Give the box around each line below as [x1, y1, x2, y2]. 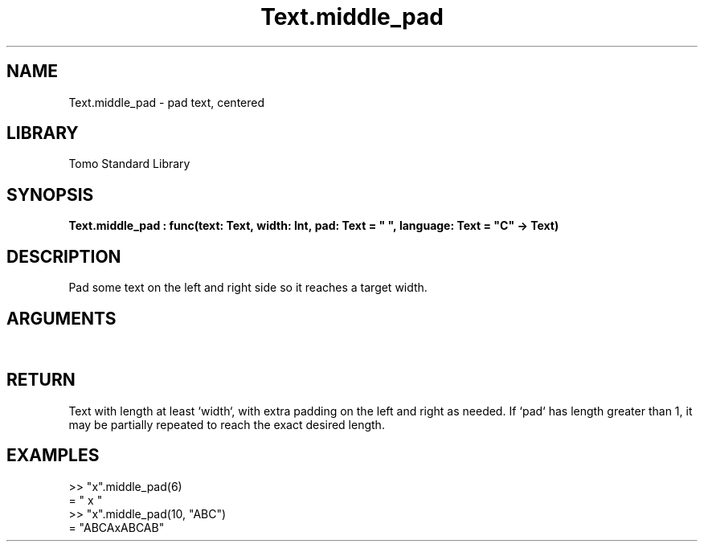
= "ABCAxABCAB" [68, 520, 165, 534]
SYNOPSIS [6, 184, 94, 205]
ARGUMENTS [6, 308, 117, 329]
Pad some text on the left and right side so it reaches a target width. [68, 280, 428, 295]
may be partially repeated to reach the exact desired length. [68, 417, 385, 431]
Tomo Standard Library [68, 157, 190, 171]
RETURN [6, 370, 76, 391]
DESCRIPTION [6, 246, 121, 267]
